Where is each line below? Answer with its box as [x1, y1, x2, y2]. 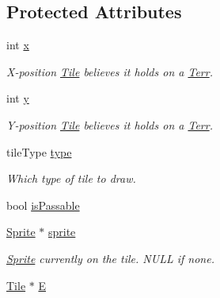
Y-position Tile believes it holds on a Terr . [6, 116, 213, 133]
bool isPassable [6, 196, 80, 213]
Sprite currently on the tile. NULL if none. [6, 250, 214, 266]
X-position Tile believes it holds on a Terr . [6, 63, 213, 79]
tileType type [6, 143, 72, 160]
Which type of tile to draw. [6, 170, 136, 187]
